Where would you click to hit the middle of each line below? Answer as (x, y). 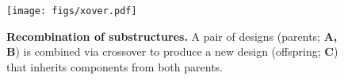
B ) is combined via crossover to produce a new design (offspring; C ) (172, 51)
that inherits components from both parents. (115, 66)
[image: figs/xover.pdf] (72, 11)
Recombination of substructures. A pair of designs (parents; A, (172, 36)
